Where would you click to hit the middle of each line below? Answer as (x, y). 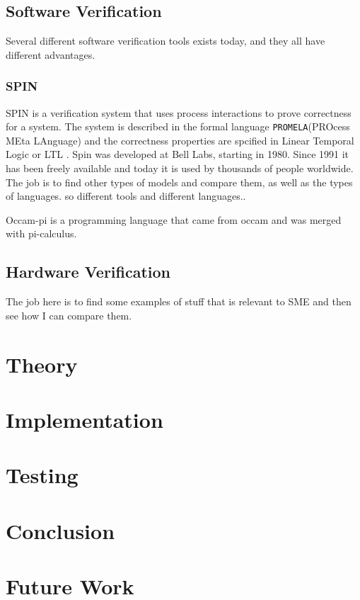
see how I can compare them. (69, 315)
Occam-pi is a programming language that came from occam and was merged (174, 219)
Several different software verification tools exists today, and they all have (166, 41)
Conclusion (60, 530)
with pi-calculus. (41, 233)
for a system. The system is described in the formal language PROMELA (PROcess (178, 126)
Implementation (85, 419)
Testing (42, 475)
